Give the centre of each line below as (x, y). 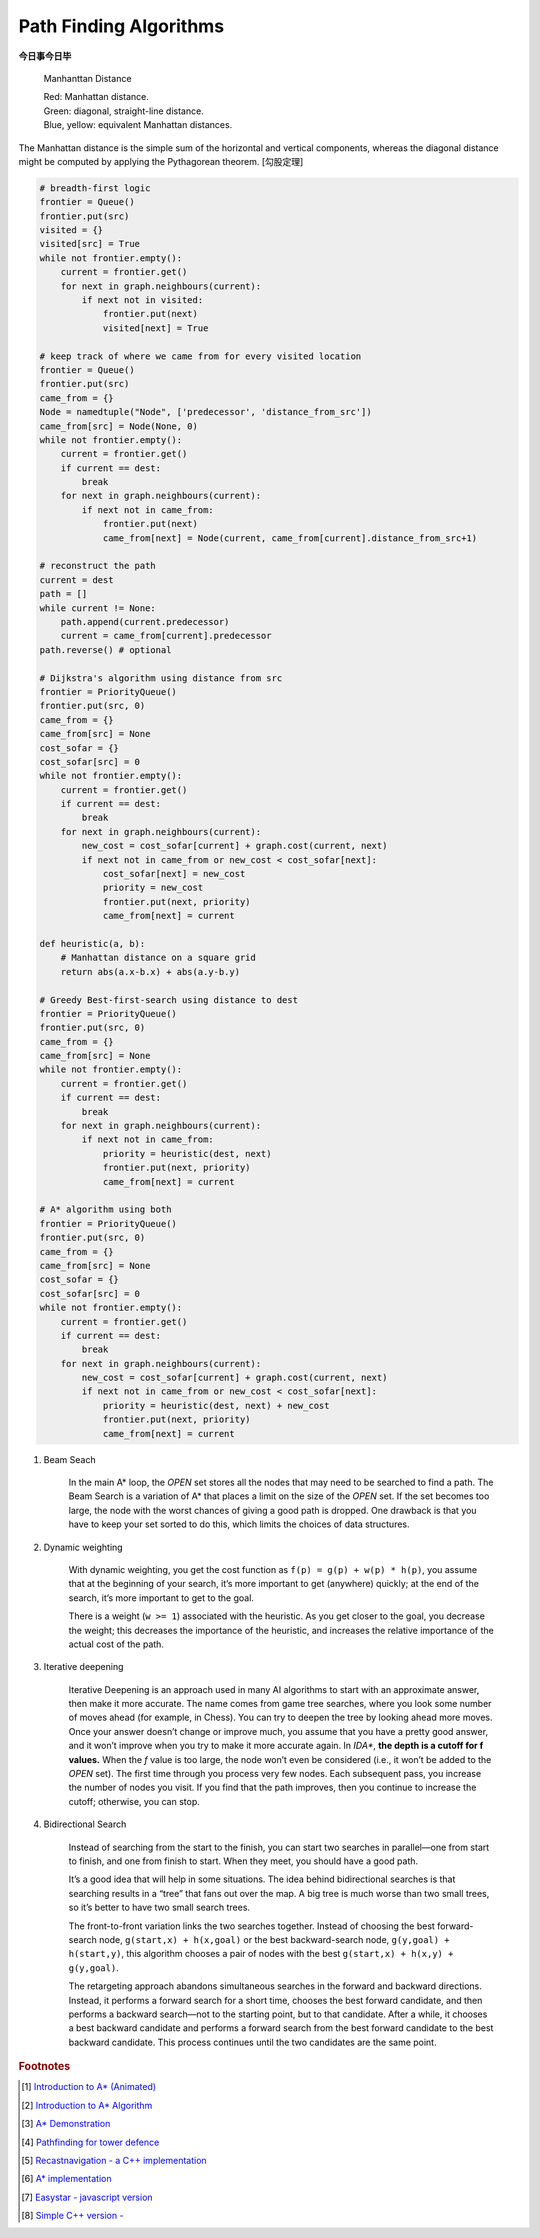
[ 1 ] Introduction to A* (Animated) (89, 2087)
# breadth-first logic (95, 188)
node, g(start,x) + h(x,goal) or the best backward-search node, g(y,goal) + (274, 1939)
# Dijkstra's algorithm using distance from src (161, 678)
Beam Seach (69, 1459)
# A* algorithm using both (105, 1209)
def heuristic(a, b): (92, 943)
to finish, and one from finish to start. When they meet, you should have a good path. (243, 1861)
